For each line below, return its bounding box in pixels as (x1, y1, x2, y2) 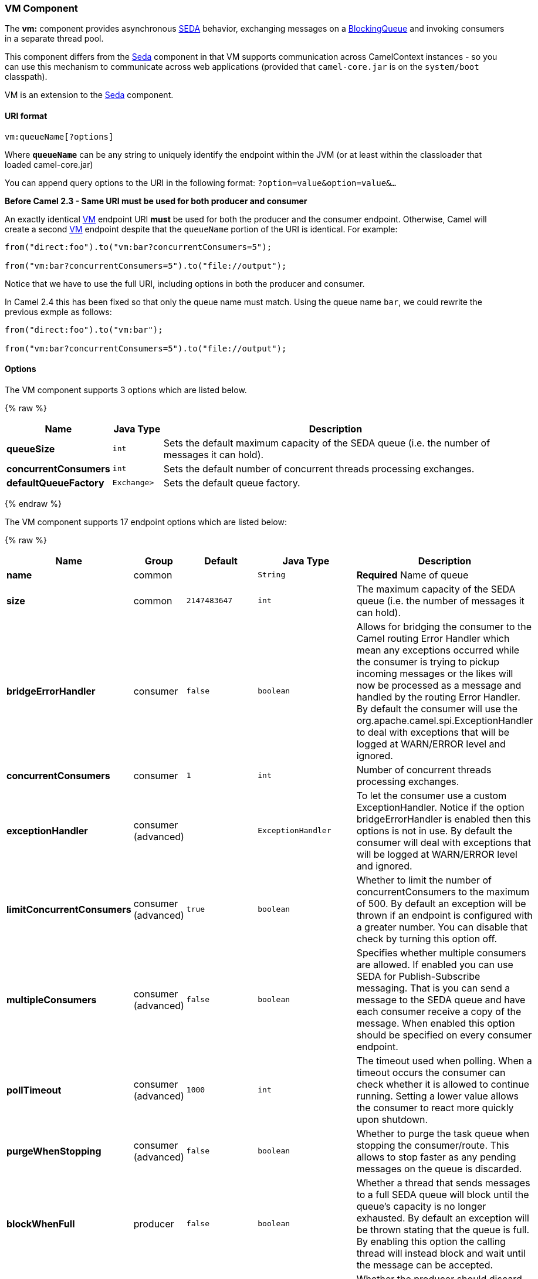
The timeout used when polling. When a (356, 1054, 532, 1067)
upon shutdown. (356, 1113, 428, 1125)
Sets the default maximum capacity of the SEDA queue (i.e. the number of (163, 437, 490, 449)
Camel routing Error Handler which (356, 632, 510, 644)
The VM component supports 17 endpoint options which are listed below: (5, 516, 287, 527)
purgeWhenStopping (6, 1145, 101, 1157)
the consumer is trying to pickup (356, 655, 500, 668)
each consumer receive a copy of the (356, 1005, 522, 1017)
